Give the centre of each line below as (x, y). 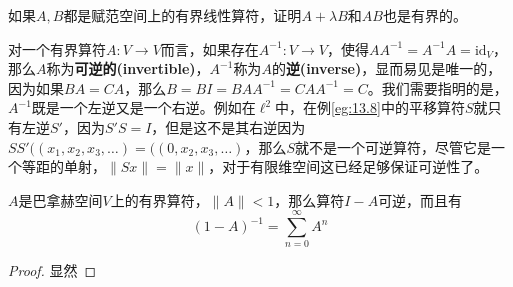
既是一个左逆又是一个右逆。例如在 (143, 107)
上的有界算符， (159, 199)
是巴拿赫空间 (60, 199)
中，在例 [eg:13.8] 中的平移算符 (370, 107)
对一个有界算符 (57, 48)
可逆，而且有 (420, 199)
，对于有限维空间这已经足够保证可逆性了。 (348, 166)
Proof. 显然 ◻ (52, 270)
